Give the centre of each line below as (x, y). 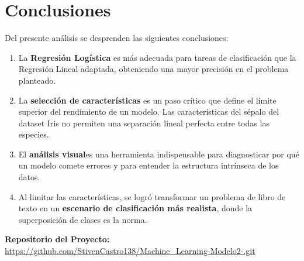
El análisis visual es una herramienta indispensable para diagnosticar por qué (159, 154)
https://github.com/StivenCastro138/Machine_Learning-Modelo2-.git (130, 251)
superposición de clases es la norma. (83, 219)
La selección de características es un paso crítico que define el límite (147, 100)
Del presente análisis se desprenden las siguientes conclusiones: (117, 38)
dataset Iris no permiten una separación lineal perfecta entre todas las (144, 123)
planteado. (37, 80)
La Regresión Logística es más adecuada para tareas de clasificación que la (157, 57)
